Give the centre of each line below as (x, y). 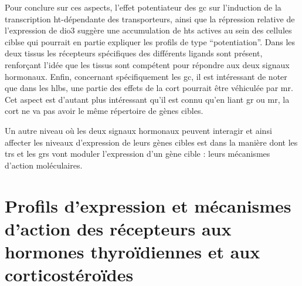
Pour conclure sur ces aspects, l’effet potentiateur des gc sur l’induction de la (143, 7)
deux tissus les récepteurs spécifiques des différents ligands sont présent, (134, 53)
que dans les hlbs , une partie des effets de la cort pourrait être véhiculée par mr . (149, 88)
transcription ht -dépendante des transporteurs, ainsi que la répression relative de (150, 18)
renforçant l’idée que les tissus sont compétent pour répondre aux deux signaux (147, 64)
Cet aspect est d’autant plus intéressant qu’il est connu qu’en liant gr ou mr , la (147, 99)
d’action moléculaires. (44, 165)
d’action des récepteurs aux (118, 228)
